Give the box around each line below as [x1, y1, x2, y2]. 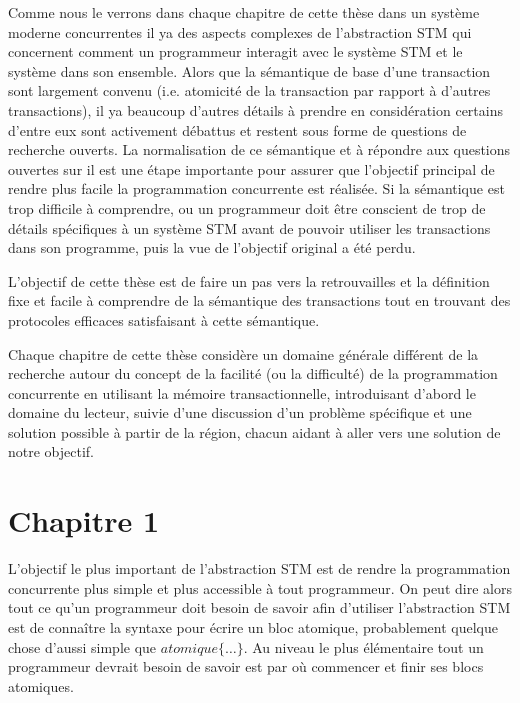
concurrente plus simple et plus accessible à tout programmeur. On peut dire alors [8, 577, 512, 598]
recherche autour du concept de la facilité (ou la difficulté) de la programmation [8, 363, 498, 384]
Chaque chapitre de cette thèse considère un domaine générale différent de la [8, 343, 479, 364]
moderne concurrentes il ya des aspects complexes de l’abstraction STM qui [8, 21, 472, 42]
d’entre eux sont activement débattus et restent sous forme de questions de [8, 119, 467, 140]
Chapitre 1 [8, 500, 160, 541]
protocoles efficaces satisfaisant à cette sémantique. [8, 309, 320, 330]
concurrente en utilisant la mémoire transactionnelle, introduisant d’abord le [8, 382, 476, 403]
